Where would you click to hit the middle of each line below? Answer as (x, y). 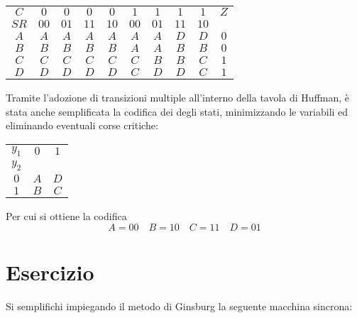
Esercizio (50, 272)
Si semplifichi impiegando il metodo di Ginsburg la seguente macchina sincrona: (179, 306)
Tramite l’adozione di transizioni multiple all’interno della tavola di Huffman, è (178, 97)
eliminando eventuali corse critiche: (82, 125)
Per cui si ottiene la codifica (66, 216)
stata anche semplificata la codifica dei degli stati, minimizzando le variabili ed (177, 111)
